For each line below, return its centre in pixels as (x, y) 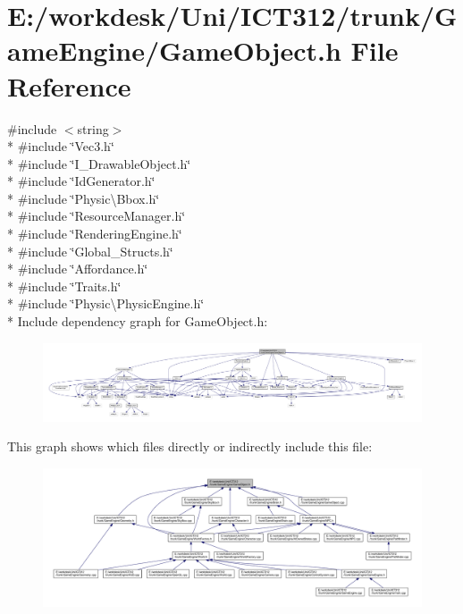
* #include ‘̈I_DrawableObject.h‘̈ (99, 163)
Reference (69, 85)
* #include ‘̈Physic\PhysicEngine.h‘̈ (106, 303)
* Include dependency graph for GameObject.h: (138, 321)
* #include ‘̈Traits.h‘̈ (64, 286)
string (93, 128)
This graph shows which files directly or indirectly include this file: (190, 446)
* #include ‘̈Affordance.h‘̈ (78, 269)
